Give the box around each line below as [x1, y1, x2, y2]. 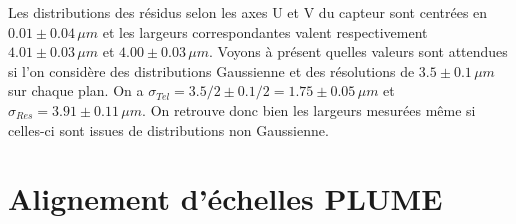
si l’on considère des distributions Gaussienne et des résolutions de [8, 60, 415, 81]
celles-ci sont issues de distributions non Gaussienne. [8, 119, 329, 140]
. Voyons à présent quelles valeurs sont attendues [209, 41, 508, 62]
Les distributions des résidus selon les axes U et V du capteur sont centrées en [8, 2, 488, 22]
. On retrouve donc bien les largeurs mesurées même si [142, 99, 476, 120]
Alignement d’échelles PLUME [8, 178, 443, 219]
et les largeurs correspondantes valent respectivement [102, 21, 428, 42]
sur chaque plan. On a [8, 80, 144, 101]
